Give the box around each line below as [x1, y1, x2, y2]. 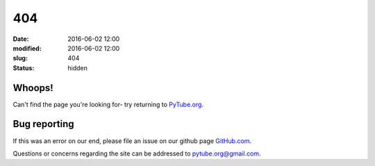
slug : [12, 54, 28, 63]
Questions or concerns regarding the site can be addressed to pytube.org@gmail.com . [12, 149, 261, 158]
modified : [12, 44, 42, 52]
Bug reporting [12, 118, 74, 130]
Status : [12, 63, 35, 72]
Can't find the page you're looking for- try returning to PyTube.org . [12, 100, 204, 108]
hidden [67, 63, 88, 72]
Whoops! [12, 82, 53, 94]
